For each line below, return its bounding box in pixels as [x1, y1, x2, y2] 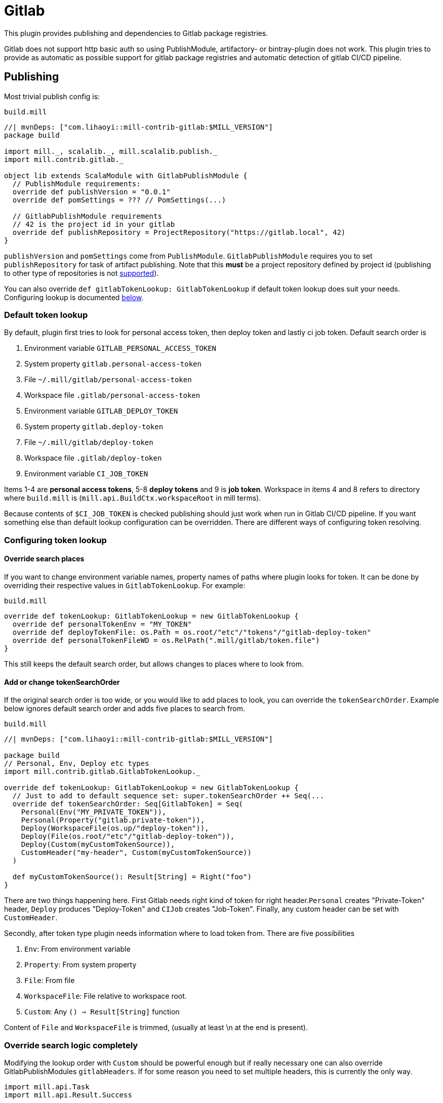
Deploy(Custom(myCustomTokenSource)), [21, 840, 175, 849]
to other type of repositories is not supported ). [4, 268, 159, 277]
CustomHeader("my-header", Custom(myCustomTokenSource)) [21, 848, 252, 857]
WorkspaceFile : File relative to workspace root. [24, 992, 187, 1001]
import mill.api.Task [4, 1082, 90, 1091]
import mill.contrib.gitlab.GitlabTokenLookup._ [4, 767, 200, 776]
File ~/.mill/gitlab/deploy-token [24, 438, 153, 447]
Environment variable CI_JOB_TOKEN [24, 469, 148, 478]
